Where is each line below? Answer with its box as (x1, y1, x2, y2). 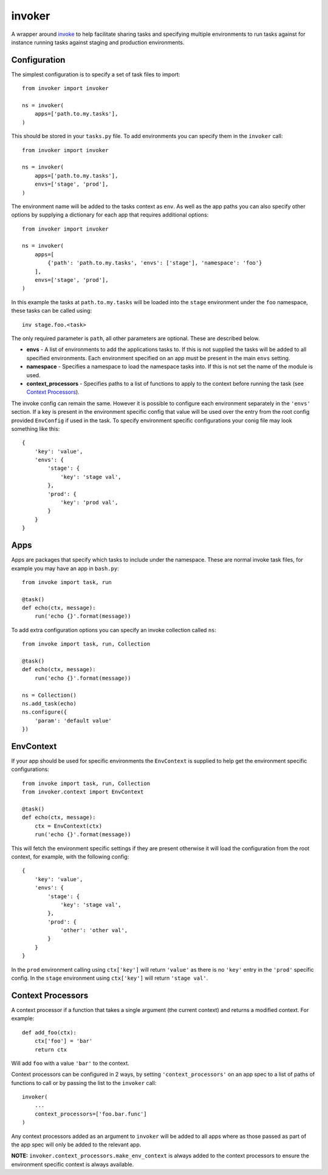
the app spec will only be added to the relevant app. (11, 1141, 142, 1148)
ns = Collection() (22, 691, 77, 699)
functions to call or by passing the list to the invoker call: (11, 1079, 157, 1086)
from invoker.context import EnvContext (22, 789, 144, 795)
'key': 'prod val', (60, 499, 118, 506)
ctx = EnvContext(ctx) (34, 822, 103, 829)
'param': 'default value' (34, 717, 112, 724)
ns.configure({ (22, 709, 67, 716)
